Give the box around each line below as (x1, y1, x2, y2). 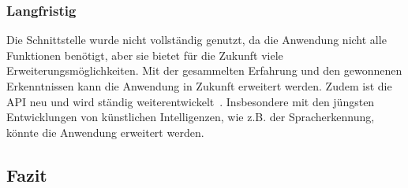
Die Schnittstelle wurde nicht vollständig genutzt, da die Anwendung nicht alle (6, 31, 387, 48)
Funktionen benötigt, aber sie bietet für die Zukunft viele (6, 46, 283, 63)
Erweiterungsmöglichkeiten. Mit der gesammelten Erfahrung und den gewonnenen (6, 62, 402, 79)
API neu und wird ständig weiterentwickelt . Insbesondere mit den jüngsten (6, 93, 375, 109)
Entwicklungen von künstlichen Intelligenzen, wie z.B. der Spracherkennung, (6, 109, 375, 125)
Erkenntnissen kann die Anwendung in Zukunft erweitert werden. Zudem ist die (6, 78, 392, 94)
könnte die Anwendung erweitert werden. (6, 123, 204, 140)
